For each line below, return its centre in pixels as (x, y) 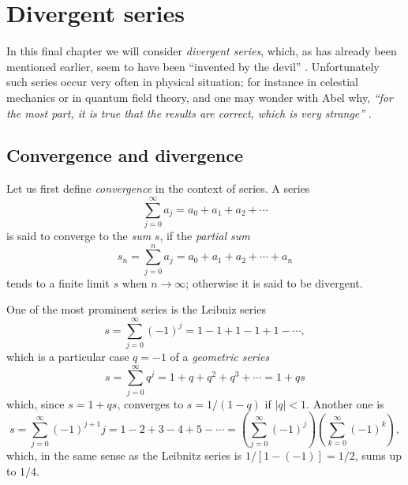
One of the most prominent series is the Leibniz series (136, 309)
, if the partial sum (205, 236)
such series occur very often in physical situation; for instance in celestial (182, 82)
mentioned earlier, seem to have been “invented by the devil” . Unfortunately (193, 66)
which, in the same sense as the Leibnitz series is (124, 455)
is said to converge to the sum (79, 236)
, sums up (378, 455)
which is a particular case (68, 357)
